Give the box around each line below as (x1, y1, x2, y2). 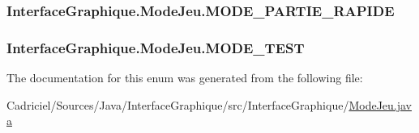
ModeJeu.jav (348, 96, 413, 113)
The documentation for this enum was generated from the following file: (6, 69, 363, 86)
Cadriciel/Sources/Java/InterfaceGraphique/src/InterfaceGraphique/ (6, 96, 349, 113)
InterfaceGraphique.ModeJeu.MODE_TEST (6, 37, 305, 57)
